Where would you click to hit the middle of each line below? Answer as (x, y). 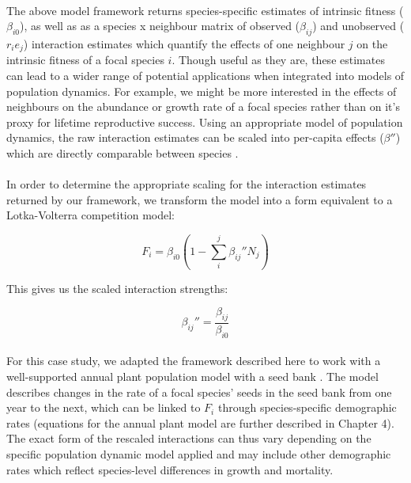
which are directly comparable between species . (123, 153)
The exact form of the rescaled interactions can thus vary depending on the (189, 438)
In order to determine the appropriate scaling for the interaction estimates (187, 184)
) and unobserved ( (358, 26)
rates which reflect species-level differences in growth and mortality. (170, 469)
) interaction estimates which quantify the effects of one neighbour (184, 43)
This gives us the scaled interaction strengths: (117, 288)
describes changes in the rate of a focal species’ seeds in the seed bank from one (199, 392)
